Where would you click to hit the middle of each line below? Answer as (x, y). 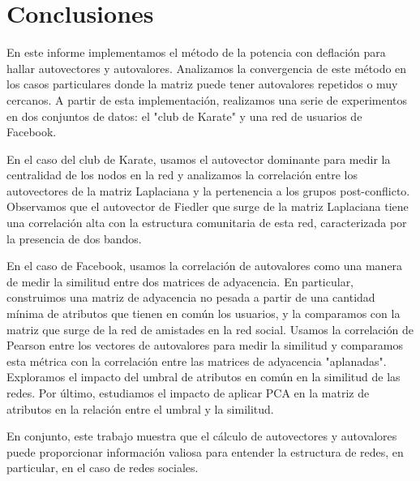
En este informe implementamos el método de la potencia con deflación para (196, 52)
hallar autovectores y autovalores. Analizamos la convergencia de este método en (207, 68)
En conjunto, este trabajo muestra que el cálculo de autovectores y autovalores (202, 436)
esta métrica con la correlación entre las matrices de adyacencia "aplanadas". (197, 361)
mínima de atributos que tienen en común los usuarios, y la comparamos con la (204, 314)
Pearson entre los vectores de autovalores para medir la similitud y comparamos (205, 345)
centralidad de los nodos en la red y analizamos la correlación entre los (182, 175)
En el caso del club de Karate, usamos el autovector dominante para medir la (199, 159)
